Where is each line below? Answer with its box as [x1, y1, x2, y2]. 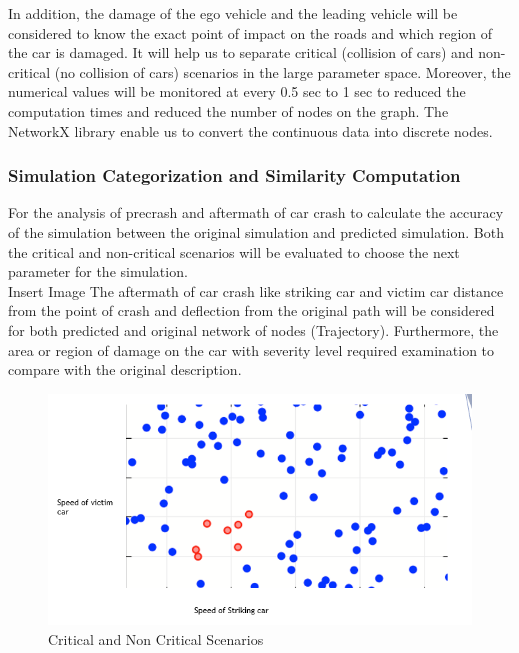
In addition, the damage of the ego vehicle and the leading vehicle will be [8, 3, 458, 23]
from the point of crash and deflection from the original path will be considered [8, 300, 495, 321]
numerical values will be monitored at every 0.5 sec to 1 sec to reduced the [8, 81, 466, 102]
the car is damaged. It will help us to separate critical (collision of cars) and [8, 42, 474, 63]
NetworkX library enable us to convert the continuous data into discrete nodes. [8, 120, 493, 141]
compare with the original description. [8, 359, 242, 380]
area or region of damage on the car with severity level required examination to [8, 339, 495, 360]
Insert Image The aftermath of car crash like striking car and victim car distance [8, 280, 504, 301]
